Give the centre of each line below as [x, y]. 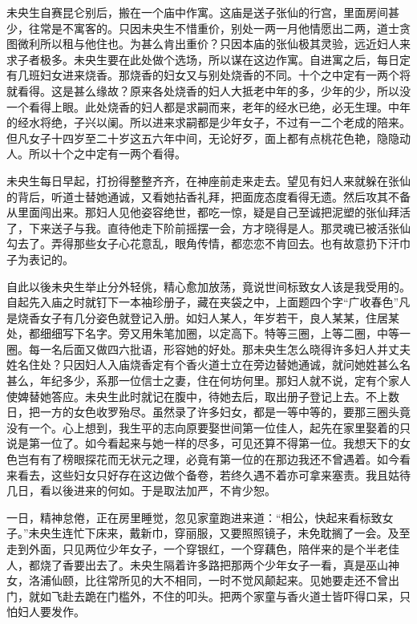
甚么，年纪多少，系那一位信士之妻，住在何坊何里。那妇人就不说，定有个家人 [208, 381]
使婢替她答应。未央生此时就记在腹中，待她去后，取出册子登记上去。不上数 [203, 396]
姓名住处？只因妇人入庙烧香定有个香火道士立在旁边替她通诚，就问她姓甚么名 [208, 365]
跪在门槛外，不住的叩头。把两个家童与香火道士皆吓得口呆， [242, 596]
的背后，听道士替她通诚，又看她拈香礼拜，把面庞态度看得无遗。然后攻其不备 [208, 196]
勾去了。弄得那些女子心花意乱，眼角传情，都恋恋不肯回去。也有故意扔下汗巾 [208, 243]
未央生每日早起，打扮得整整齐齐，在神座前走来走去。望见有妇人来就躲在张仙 [208, 180]
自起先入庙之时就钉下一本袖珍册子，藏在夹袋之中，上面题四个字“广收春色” [203, 302]
